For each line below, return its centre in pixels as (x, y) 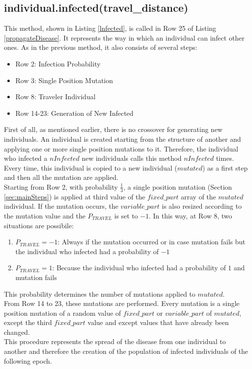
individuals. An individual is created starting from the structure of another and (123, 139)
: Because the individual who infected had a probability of (139, 268)
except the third (28, 322)
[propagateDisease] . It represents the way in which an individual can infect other (124, 37)
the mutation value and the (45, 215)
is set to (126, 215)
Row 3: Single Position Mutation (64, 80)
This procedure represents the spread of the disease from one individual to (115, 341)
